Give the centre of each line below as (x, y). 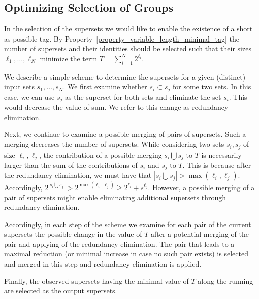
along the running (225, 281)
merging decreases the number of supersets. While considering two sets (114, 144)
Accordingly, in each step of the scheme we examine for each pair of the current (128, 224)
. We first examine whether (105, 86)
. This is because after (217, 164)
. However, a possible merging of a (201, 187)
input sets (20, 86)
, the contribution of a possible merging (100, 154)
